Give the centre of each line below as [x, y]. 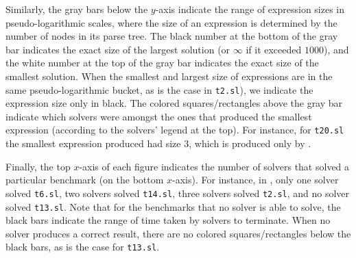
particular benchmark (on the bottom [85, 180]
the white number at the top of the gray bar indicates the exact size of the [162, 63]
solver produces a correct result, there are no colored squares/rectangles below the [178, 233]
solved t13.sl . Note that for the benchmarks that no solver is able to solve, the [173, 206]
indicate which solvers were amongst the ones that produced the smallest [159, 116]
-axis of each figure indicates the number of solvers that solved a [214, 166]
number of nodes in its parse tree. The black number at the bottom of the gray [172, 36]
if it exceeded [274, 49]
